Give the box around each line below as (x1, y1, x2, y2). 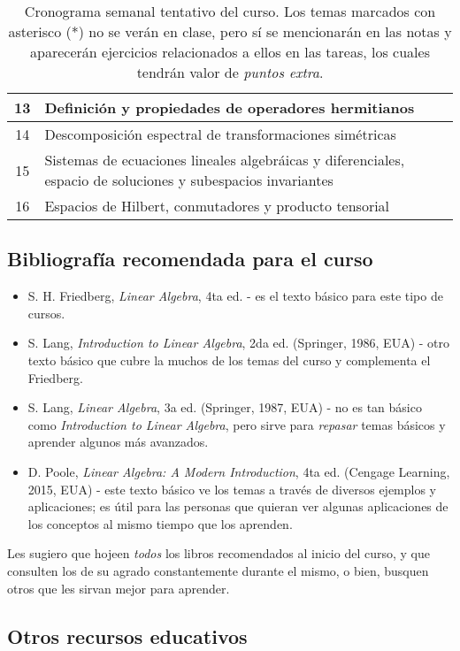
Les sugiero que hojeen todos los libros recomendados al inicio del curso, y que (7, 544, 430, 563)
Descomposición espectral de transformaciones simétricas (44, 124, 396, 144)
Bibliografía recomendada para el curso (7, 245, 373, 272)
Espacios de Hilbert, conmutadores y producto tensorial (44, 195, 390, 216)
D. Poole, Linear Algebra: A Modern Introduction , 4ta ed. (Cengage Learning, (27, 462, 450, 480)
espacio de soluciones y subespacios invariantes (44, 170, 333, 190)
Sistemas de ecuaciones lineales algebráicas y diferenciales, (44, 149, 405, 170)
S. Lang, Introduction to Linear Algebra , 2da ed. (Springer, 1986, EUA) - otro (27, 333, 450, 352)
